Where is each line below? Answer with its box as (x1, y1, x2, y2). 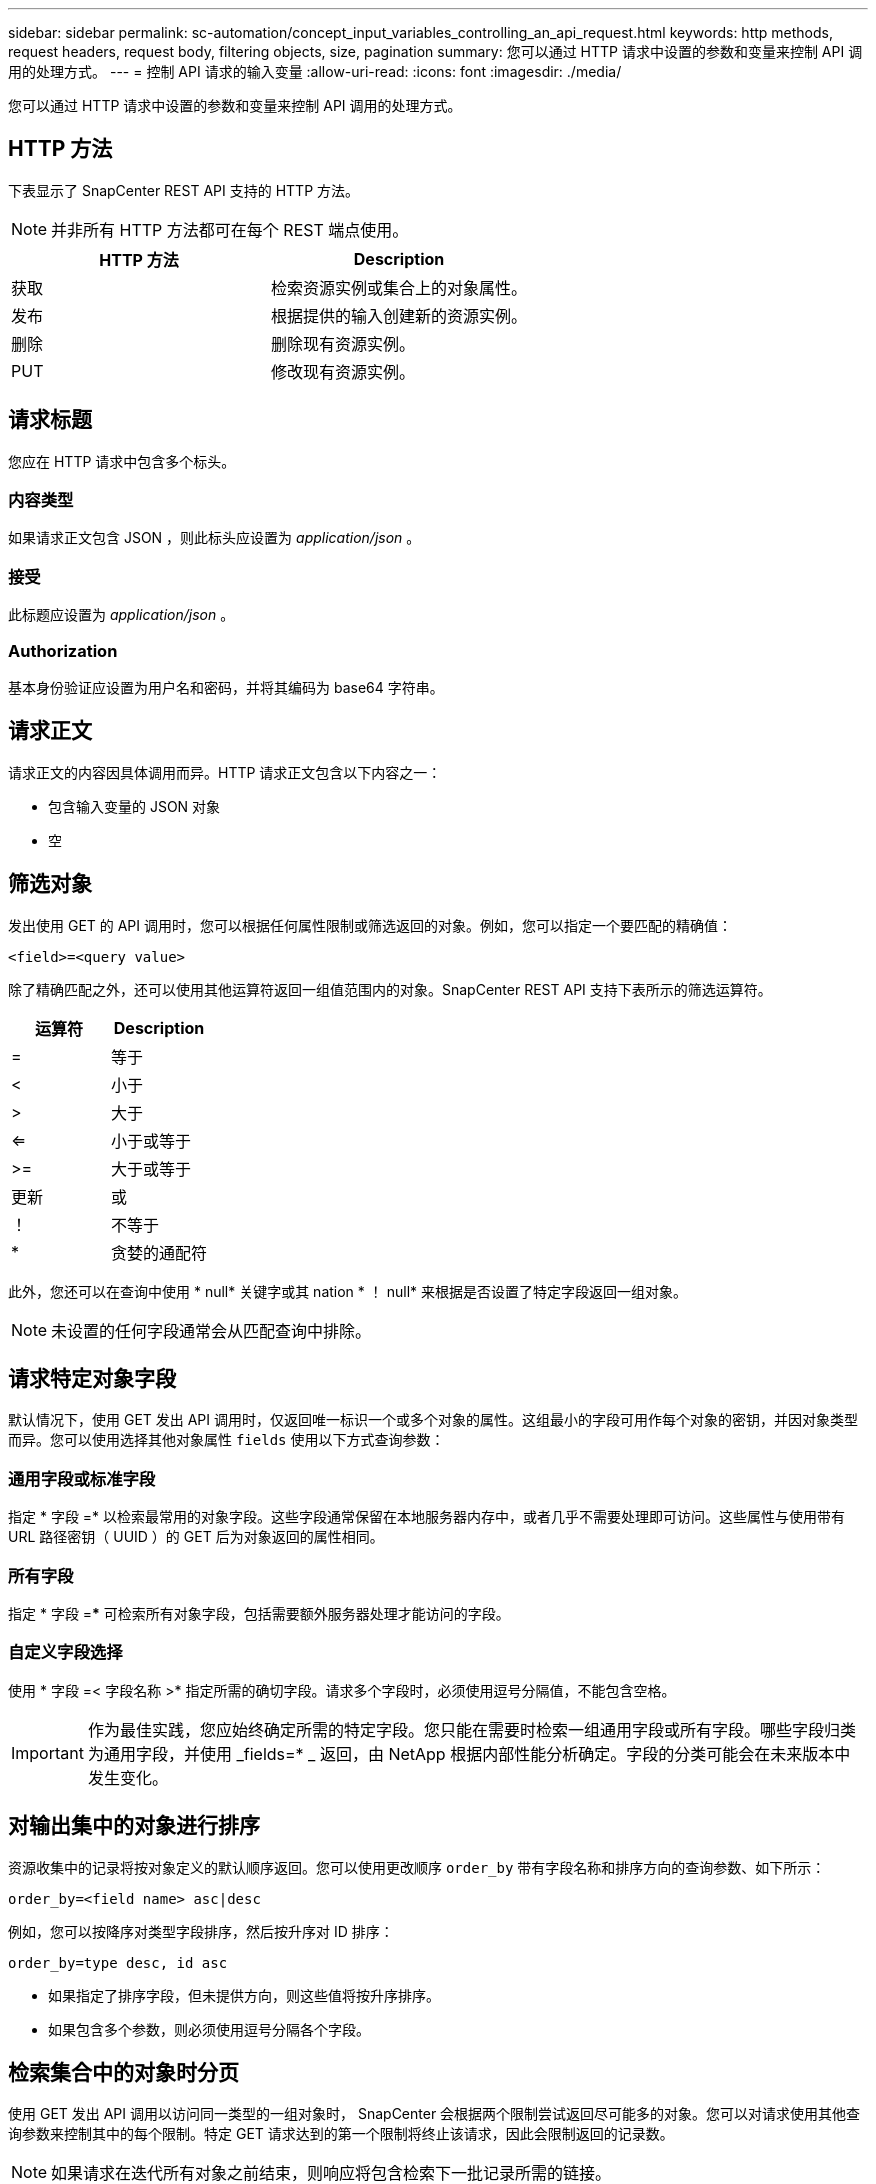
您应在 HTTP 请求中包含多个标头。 (8, 452, 236, 470)
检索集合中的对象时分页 (8, 2059, 239, 2085)
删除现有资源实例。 (271, 333, 416, 354)
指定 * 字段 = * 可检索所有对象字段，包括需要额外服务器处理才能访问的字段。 (8, 1604, 510, 1622)
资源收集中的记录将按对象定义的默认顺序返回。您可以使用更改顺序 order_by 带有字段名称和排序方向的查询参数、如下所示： (8, 1858, 826, 1876)
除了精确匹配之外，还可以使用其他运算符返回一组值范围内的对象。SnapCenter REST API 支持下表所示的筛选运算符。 (8, 980, 772, 998)
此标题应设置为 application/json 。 (8, 606, 235, 624)
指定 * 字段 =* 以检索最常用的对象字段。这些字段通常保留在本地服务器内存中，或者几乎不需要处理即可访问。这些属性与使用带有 (8, 1508, 846, 1526)
